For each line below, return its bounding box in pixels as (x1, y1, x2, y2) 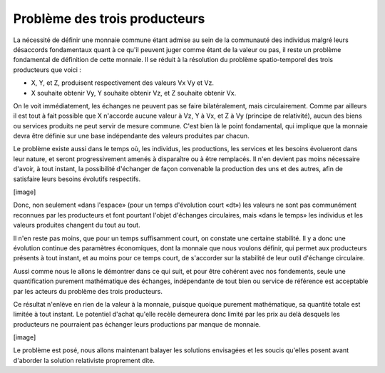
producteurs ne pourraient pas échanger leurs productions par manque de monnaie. (13, 320, 262, 328)
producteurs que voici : (13, 65, 82, 74)
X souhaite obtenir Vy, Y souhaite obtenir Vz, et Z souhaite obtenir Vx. (31, 88, 237, 97)
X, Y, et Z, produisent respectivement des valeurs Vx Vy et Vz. (31, 78, 214, 87)
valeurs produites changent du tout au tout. (13, 221, 140, 230)
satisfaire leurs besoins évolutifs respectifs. (13, 175, 141, 183)
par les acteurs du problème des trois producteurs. (13, 287, 163, 295)
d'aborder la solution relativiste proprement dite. (13, 356, 155, 364)
